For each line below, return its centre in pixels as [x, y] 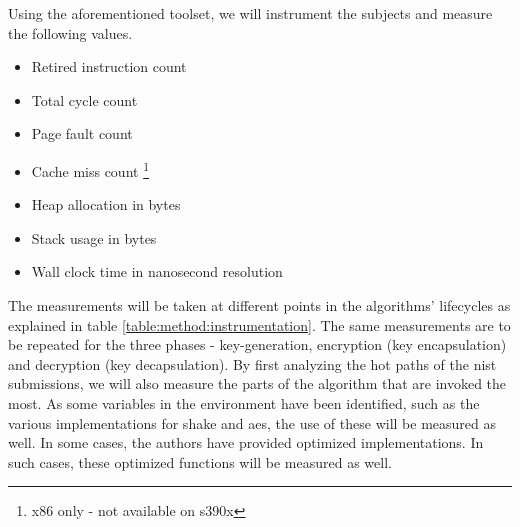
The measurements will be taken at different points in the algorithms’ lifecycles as [259, 305]
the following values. [70, 32]
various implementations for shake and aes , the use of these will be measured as [252, 422]
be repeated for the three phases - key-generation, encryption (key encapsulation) [257, 344]
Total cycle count [84, 99]
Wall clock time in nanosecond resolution [157, 271]
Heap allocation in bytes [106, 204]
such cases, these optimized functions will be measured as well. [200, 461]
